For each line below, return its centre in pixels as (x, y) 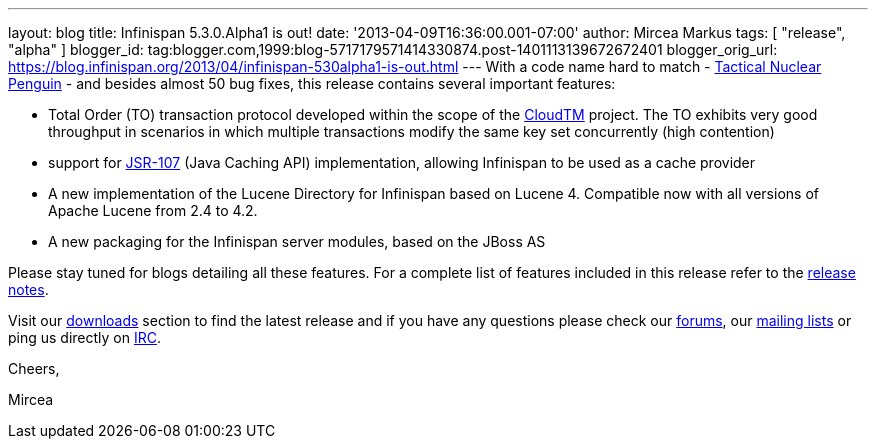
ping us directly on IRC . (85, 337)
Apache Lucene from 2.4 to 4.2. (153, 210)
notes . (28, 289)
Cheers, (34, 368)
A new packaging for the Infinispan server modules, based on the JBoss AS (297, 241)
